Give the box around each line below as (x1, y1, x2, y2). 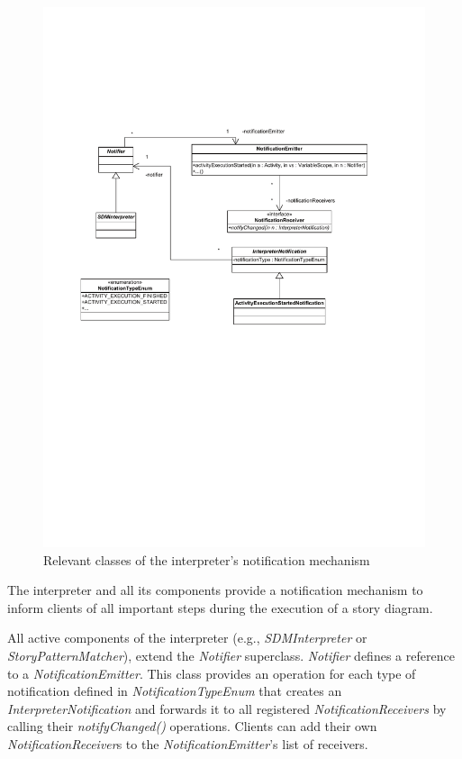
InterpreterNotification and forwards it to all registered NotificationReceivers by (7, 699, 447, 718)
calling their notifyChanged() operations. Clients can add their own (7, 717, 377, 736)
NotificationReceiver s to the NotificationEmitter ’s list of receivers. (7, 735, 368, 754)
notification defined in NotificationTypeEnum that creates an (7, 681, 342, 700)
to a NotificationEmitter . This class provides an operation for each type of (7, 663, 416, 682)
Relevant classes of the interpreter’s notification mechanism (43, 550, 370, 569)
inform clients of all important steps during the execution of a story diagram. (7, 598, 433, 617)
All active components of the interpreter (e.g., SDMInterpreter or (7, 628, 367, 647)
